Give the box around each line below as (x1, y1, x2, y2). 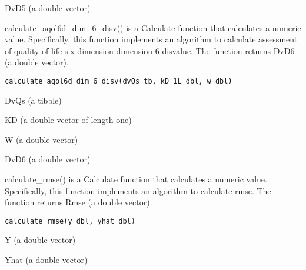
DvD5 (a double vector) (5, 2, 91, 14)
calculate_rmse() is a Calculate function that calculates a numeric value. (5, 173, 267, 185)
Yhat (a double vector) (5, 254, 88, 266)
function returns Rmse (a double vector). (5, 196, 152, 208)
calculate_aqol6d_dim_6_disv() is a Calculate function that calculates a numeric (5, 21, 301, 34)
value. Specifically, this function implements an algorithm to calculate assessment (5, 33, 298, 45)
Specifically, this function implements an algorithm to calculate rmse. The (5, 184, 271, 196)
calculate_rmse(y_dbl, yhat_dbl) (5, 216, 135, 225)
